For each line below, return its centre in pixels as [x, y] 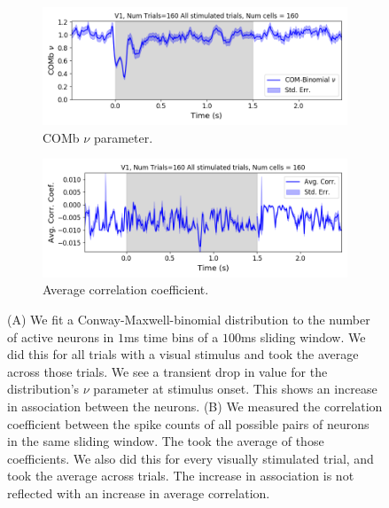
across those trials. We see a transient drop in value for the [167, 371]
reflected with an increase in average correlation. [139, 492]
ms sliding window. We [303, 336]
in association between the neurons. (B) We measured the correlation [195, 406]
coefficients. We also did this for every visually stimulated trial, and [191, 458]
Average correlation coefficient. [126, 289]
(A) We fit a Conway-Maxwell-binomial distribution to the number [189, 319]
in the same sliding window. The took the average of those [166, 441]
